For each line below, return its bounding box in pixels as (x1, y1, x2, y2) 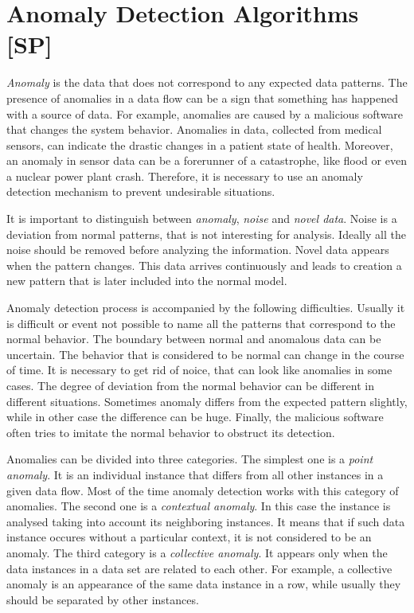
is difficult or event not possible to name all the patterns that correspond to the (6, 314, 396, 331)
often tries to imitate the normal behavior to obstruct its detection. (6, 424, 335, 440)
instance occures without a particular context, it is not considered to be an (6, 529, 372, 545)
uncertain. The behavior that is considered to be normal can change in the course (6, 346, 404, 362)
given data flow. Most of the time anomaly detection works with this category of (6, 482, 399, 498)
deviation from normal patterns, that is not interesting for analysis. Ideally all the (6, 225, 406, 242)
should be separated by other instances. (6, 591, 199, 607)
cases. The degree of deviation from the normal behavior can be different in (6, 377, 374, 393)
